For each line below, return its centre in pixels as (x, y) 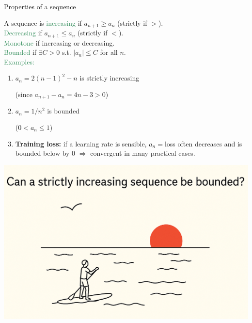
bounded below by (42, 153)
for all (109, 52)
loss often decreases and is (203, 143)
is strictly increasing (110, 78)
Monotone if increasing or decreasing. (59, 42)
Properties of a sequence (40, 6)
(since (24, 94)
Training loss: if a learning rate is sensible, (81, 143)
